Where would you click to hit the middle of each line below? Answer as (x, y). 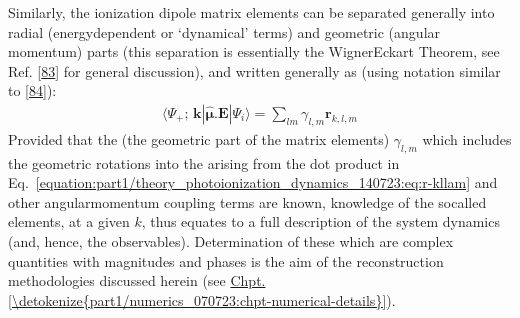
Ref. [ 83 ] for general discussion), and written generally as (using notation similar (254, 70)
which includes (467, 138)
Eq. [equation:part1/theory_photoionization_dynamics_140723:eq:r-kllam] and (253, 182)
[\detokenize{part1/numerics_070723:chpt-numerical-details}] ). (202, 299)
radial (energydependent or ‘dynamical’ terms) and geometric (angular (224, 31)
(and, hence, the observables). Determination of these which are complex (231, 240)
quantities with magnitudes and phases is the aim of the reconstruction (226, 260)
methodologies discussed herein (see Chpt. (137, 280)
